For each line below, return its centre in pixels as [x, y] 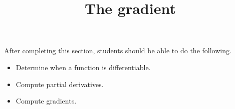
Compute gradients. [46, 101]
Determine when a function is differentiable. [83, 67]
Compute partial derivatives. [60, 84]
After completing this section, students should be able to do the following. [118, 51]
